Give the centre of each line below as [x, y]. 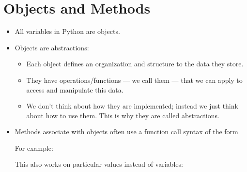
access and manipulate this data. [75, 89]
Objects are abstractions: [52, 47]
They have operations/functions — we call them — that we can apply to [134, 80]
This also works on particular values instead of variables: [99, 164]
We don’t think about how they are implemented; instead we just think [132, 106]
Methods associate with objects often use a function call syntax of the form [126, 132]
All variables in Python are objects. [67, 31]
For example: [34, 148]
